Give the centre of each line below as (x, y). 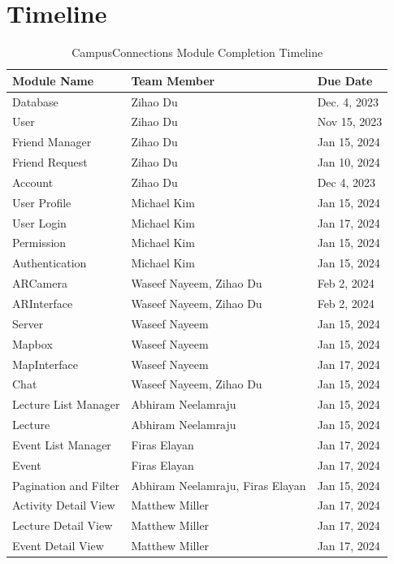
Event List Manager (62, 444)
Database (35, 101)
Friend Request (50, 162)
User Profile (42, 202)
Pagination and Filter (66, 485)
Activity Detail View (64, 505)
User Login (39, 222)
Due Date (345, 80)
